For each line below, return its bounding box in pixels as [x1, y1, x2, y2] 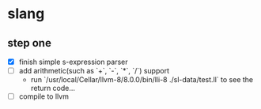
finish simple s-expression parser [18, 57, 128, 66]
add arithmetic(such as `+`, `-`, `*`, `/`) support [18, 66, 169, 76]
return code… [30, 84, 76, 93]
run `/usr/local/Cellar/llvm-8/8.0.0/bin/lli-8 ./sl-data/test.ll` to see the [30, 75, 254, 85]
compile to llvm [18, 92, 69, 101]
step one [7, 36, 52, 50]
